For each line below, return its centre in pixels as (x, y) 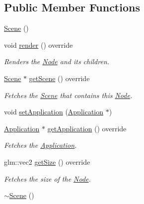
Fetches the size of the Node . (47, 178)
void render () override (38, 45)
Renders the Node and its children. (57, 61)
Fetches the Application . (40, 145)
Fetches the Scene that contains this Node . (68, 95)
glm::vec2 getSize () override (47, 161)
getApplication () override (87, 128)
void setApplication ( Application (54, 112)
